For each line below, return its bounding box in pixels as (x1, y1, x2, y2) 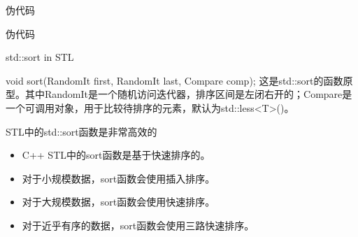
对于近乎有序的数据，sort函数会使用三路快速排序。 (22, 217, 255, 232)
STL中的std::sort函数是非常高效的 (6, 124, 157, 138)
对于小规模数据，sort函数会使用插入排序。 (22, 171, 215, 185)
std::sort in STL (6, 50, 74, 64)
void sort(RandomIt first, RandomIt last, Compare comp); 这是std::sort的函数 (6, 73, 343, 87)
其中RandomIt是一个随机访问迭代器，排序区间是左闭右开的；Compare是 (24, 87, 352, 101)
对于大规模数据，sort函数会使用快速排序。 (22, 194, 215, 209)
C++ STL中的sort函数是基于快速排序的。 (22, 148, 210, 162)
